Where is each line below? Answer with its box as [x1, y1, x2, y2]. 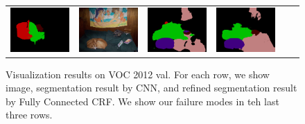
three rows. [6, 107, 53, 122]
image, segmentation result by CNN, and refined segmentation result [6, 80, 297, 95]
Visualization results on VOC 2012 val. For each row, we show [6, 67, 270, 81]
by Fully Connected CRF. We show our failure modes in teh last [6, 94, 279, 108]
